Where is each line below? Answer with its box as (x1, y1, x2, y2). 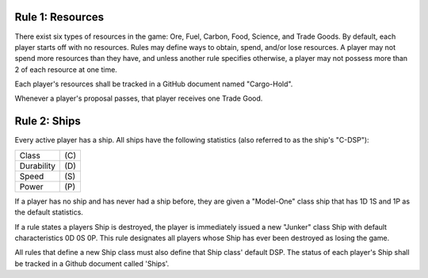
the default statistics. (14, 208, 83, 217)
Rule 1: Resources (14, 10, 105, 24)
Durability (19, 160, 55, 171)
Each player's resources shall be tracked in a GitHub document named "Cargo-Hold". (14, 79, 293, 89)
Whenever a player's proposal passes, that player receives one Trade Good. (14, 93, 263, 103)
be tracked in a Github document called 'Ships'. (14, 258, 170, 268)
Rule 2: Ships (14, 115, 81, 128)
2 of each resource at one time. (14, 64, 118, 74)
